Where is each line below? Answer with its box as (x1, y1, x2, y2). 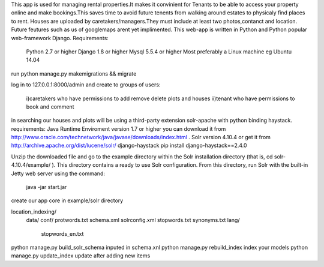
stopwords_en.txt (41, 230, 84, 237)
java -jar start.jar (26, 184, 67, 191)
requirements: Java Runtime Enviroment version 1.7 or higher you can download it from (11, 125, 226, 132)
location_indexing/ (11, 208, 57, 215)
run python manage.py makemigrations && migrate (11, 70, 137, 77)
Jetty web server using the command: (11, 170, 105, 177)
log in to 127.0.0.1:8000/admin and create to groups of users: (11, 81, 161, 88)
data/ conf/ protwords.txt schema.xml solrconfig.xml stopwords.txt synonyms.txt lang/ (26, 217, 240, 224)
